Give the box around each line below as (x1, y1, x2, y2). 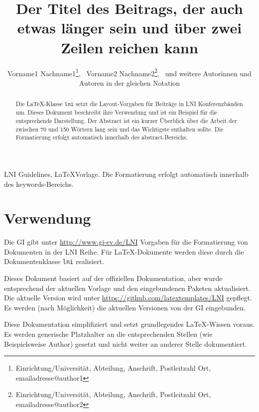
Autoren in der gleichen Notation (79, 77, 180, 88)
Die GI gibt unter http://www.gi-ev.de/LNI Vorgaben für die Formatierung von (4, 237, 248, 247)
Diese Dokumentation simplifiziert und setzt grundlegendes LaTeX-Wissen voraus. (4, 319, 255, 329)
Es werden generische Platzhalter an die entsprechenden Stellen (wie (4, 329, 213, 339)
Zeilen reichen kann (61, 37, 198, 57)
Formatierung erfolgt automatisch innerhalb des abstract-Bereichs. (15, 133, 188, 141)
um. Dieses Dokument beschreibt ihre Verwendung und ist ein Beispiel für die (15, 108, 218, 117)
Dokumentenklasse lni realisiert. (4, 256, 104, 267)
